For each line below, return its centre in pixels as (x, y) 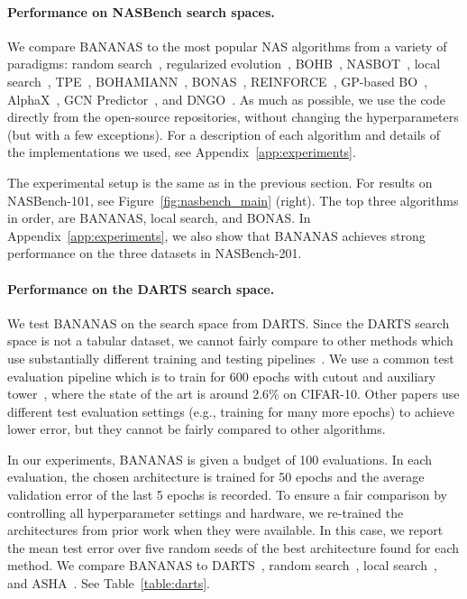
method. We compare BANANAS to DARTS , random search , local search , (222, 565)
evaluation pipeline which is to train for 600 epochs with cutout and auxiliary (222, 376)
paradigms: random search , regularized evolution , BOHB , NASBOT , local (224, 64)
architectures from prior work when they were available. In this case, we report (225, 530)
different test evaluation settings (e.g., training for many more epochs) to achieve (231, 411)
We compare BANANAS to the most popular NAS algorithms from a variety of (227, 46)
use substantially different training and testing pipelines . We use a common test (231, 358)
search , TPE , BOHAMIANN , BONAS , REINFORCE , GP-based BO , (218, 81)
